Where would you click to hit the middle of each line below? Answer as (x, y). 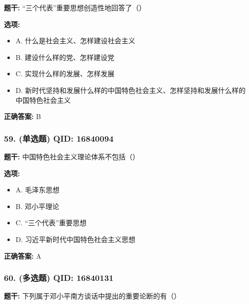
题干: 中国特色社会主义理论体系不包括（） (72, 156)
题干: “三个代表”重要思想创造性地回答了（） (75, 7)
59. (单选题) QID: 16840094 (59, 138)
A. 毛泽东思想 (37, 190)
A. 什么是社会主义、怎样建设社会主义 (75, 41)
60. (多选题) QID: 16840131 (59, 278)
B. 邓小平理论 (37, 206)
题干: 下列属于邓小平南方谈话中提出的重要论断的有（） (93, 296)
